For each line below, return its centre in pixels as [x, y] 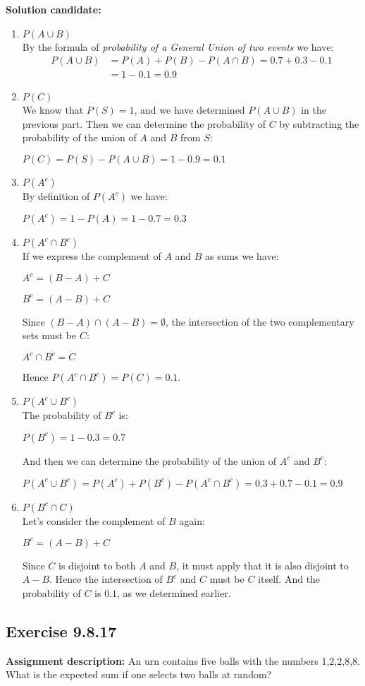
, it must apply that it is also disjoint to [262, 565]
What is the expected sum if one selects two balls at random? [139, 674]
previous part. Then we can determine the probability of [144, 123]
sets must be [49, 335]
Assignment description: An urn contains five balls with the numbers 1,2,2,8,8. [183, 660]
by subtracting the [319, 123]
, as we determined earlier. [174, 592]
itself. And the [289, 579]
